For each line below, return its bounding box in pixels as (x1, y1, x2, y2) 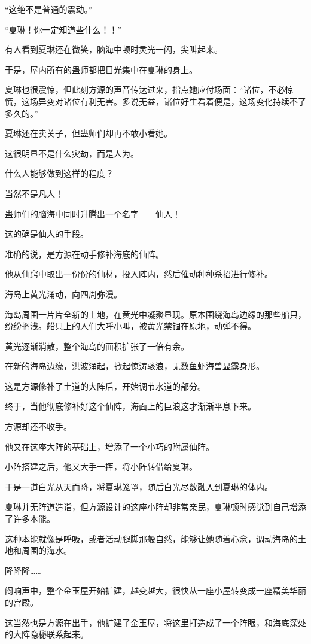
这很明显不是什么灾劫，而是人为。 (5, 147, 139, 159)
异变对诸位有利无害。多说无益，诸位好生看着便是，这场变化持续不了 (38, 95, 306, 107)
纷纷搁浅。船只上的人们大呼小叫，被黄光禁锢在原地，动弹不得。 (5, 320, 256, 332)
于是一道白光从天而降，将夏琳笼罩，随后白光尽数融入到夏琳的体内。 (5, 480, 273, 493)
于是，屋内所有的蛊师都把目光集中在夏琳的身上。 (5, 63, 197, 75)
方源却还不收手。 (5, 420, 72, 433)
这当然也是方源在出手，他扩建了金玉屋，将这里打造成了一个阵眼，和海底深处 (5, 616, 306, 628)
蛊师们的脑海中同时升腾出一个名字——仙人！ (5, 207, 181, 220)
